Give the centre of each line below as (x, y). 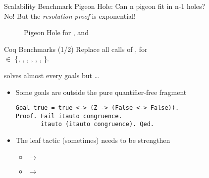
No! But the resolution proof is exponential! (70, 16)
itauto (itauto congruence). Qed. (97, 124)
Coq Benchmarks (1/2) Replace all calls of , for (76, 49)
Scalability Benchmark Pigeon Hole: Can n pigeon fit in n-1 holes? (105, 6)
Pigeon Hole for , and (56, 32)
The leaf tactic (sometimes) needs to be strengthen (93, 140)
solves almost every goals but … (52, 75)
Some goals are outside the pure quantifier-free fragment (101, 92)
